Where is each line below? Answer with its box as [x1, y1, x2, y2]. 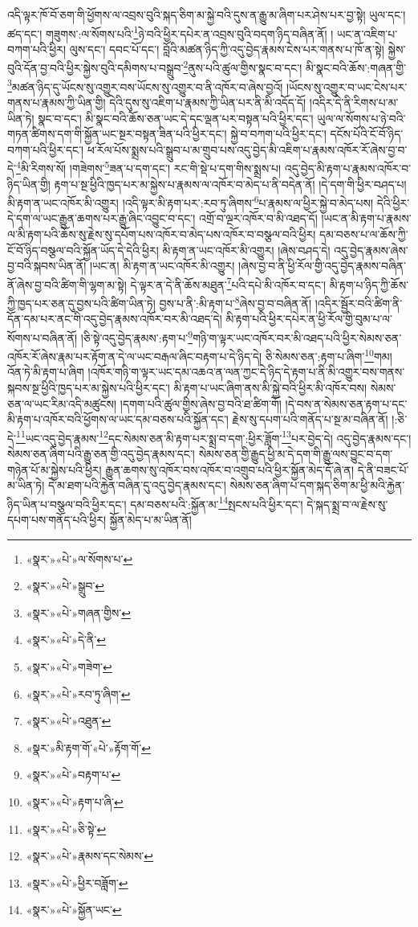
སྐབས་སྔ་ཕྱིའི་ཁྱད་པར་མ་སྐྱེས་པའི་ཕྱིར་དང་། [7, 379, 170, 396]
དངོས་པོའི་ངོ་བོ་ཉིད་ [330, 125, 404, 142]
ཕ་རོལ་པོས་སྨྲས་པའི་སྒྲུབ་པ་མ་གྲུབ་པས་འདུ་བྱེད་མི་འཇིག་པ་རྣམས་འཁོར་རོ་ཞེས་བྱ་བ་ [87, 141, 408, 158]
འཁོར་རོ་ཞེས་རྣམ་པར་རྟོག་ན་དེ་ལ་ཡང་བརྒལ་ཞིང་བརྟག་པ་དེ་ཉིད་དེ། [7, 347, 262, 364]
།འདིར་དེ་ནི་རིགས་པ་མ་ [309, 93, 399, 110]
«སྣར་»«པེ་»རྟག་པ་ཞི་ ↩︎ [26, 793, 124, 810]
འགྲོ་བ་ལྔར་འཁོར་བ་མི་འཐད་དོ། [199, 210, 318, 227]
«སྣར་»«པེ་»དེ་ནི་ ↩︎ [26, 631, 107, 648]
